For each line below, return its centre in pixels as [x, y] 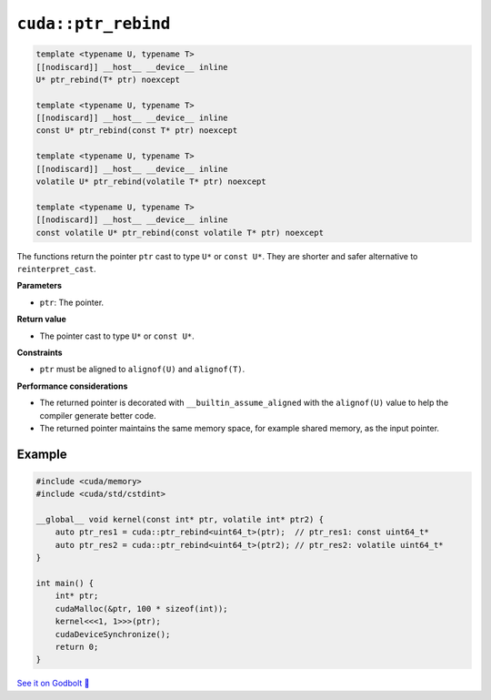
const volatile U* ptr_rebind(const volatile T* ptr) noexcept [180, 233]
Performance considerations [72, 386]
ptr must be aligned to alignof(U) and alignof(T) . [142, 370]
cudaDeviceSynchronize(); [113, 634]
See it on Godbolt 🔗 [53, 684]
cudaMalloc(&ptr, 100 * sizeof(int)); [141, 609]
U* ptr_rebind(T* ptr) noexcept [108, 79]
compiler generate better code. [98, 415]
